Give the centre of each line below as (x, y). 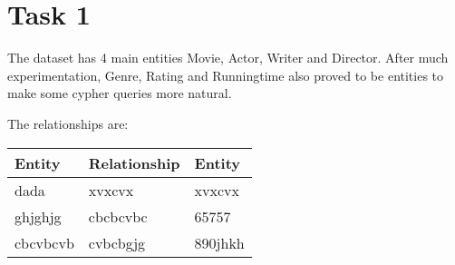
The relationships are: (68, 123)
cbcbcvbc (118, 216)
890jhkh (219, 242)
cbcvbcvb (44, 242)
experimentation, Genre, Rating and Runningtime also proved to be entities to (226, 75)
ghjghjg (38, 216)
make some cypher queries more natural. (120, 93)
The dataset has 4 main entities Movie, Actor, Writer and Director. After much (228, 58)
